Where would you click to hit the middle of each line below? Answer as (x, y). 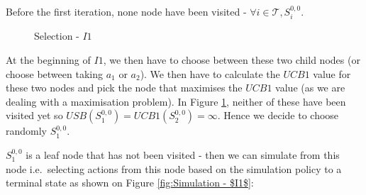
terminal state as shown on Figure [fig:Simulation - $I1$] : (130, 183)
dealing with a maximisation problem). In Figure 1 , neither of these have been (176, 101)
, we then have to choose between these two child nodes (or (232, 60)
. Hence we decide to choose (278, 115)
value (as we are (310, 88)
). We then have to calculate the (210, 73)
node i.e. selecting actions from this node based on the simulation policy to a (174, 168)
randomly (27, 131)
